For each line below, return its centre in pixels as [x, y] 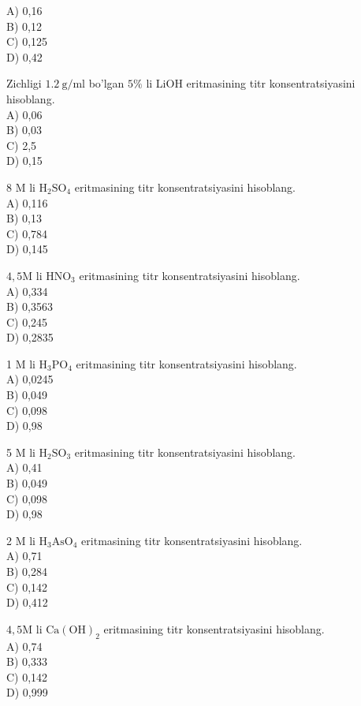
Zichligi [24, 83]
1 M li [21, 363]
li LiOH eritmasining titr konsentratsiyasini [251, 83]
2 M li [21, 540]
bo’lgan [106, 83]
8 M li [21, 187]
